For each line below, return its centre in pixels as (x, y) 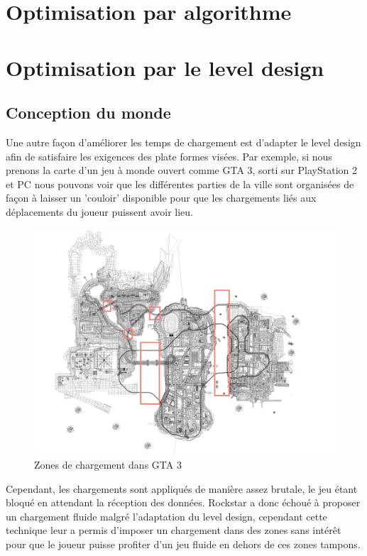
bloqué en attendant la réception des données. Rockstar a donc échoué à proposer (183, 502)
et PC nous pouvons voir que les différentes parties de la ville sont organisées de (180, 184)
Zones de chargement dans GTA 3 (108, 465)
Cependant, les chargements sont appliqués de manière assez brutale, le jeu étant (182, 488)
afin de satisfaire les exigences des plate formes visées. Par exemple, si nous (169, 156)
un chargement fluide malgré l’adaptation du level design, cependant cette (166, 516)
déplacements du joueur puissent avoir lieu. (99, 211)
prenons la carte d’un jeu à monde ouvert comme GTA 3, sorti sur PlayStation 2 (181, 170)
